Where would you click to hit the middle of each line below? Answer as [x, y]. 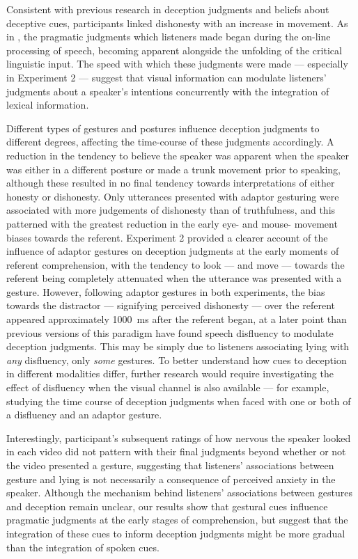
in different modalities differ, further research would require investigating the [170, 373]
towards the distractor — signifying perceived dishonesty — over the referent [171, 305]
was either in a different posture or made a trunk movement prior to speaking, [173, 169]
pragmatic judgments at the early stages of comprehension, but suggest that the [177, 520]
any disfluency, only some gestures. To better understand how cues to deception [177, 360]
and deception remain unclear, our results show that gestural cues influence [167, 506]
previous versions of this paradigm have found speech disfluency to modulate [170, 332]
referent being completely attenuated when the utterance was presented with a [174, 278]
